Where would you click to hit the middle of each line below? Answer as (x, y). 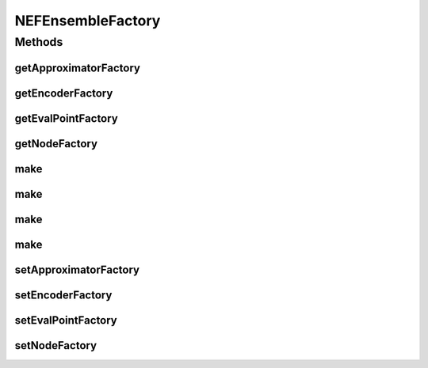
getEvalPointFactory (66, 118)
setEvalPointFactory (66, 320)
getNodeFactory (56, 144)
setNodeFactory (56, 345)
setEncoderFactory (63, 295)
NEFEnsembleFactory (88, 21)
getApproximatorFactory (78, 68)
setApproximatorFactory (77, 269)
